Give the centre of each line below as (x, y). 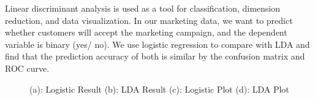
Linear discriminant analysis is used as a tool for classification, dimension (143, 8)
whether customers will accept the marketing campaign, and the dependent (146, 32)
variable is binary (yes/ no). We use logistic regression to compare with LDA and (157, 44)
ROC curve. (27, 68)
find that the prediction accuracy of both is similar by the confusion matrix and (155, 56)
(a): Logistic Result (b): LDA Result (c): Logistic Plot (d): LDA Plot (159, 89)
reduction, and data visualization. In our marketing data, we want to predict (149, 20)
